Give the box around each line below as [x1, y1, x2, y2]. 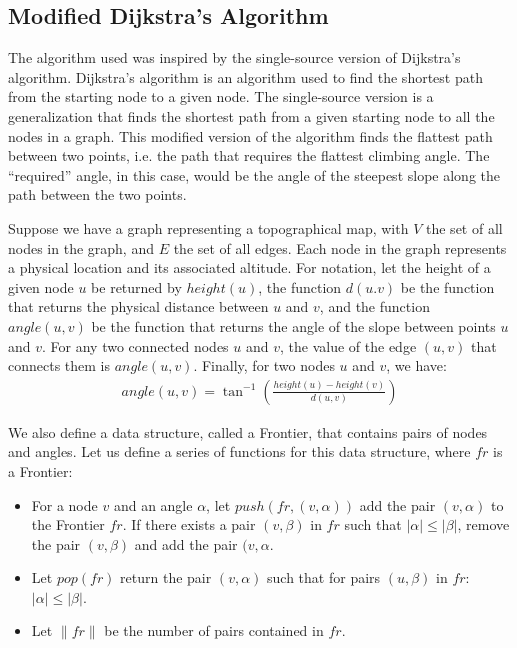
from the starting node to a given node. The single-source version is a [8, 86, 434, 107]
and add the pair [134, 533, 238, 554]
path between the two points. [8, 184, 187, 205]
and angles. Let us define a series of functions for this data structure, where [8, 441, 471, 462]
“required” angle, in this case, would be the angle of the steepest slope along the [8, 164, 500, 185]
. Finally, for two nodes [193, 355, 335, 376]
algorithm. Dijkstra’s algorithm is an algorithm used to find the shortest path [8, 66, 483, 87]
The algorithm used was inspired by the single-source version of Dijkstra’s [8, 47, 461, 68]
